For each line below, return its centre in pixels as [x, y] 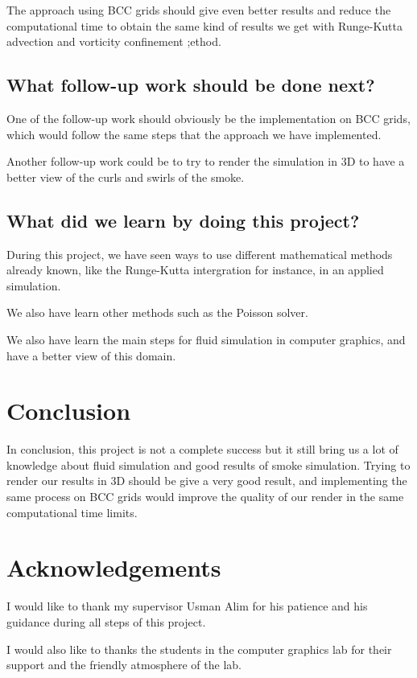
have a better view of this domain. [91, 355]
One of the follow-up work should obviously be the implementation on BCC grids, [208, 118]
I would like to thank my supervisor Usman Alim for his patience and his [187, 606]
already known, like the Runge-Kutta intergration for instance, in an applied [195, 270]
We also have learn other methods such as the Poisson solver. [157, 312]
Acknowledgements [114, 567]
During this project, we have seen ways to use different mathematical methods [200, 254]
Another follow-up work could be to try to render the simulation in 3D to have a [206, 161]
